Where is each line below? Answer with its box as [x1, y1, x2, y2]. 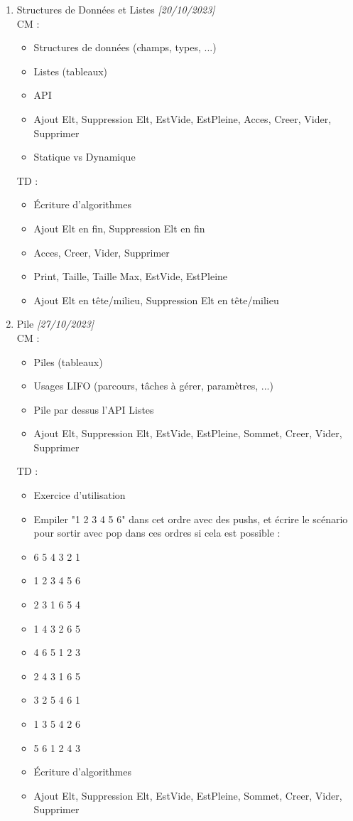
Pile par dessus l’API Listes [33, 402, 154, 417]
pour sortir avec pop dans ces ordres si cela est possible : [33, 525, 281, 540]
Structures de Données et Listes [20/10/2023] [16, 2, 215, 16]
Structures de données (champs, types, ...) [33, 40, 217, 55]
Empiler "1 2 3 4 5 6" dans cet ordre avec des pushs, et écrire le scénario [33, 511, 348, 526]
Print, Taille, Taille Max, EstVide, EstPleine [33, 269, 228, 284]
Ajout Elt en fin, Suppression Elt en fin [33, 220, 205, 235]
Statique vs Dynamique [33, 149, 136, 164]
